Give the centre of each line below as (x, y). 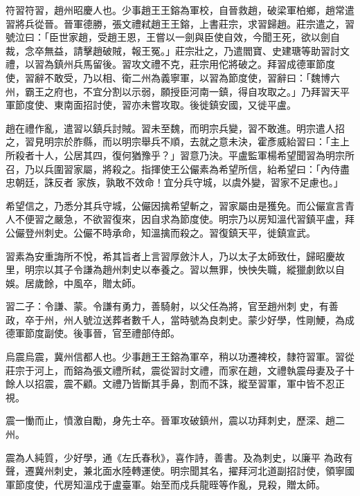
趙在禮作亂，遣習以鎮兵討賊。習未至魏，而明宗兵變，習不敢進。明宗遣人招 (175, 128)
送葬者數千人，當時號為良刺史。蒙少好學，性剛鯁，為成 (228, 319)
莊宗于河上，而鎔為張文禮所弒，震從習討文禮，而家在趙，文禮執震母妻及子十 (180, 370)
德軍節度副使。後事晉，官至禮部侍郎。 (93, 333)
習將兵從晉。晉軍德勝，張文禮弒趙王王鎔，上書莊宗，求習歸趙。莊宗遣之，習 (180, 23)
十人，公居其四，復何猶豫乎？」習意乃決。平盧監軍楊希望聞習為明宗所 (194, 155)
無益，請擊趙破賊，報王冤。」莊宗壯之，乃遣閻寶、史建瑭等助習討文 (197, 50)
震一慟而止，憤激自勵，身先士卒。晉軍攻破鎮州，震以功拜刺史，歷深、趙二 (175, 420)
